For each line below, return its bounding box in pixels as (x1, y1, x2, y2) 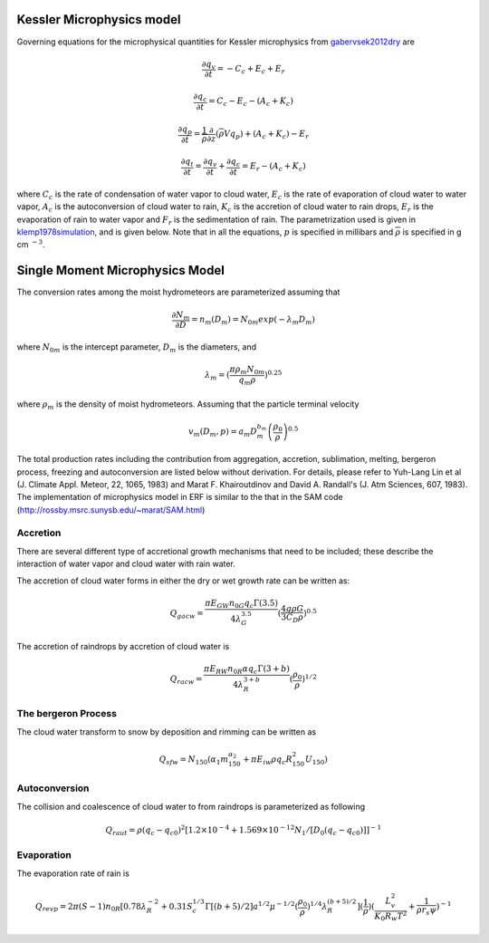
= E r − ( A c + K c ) (241, 161, 307, 174)
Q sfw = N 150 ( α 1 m (158, 754, 229, 766)
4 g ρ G (281, 603, 304, 613)
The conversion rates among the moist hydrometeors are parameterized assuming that (16, 286, 340, 298)
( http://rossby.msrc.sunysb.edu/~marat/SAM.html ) (16, 504, 206, 515)
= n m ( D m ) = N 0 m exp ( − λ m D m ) (190, 313, 316, 326)
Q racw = (169, 674, 203, 687)
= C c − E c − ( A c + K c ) (208, 96, 294, 109)
